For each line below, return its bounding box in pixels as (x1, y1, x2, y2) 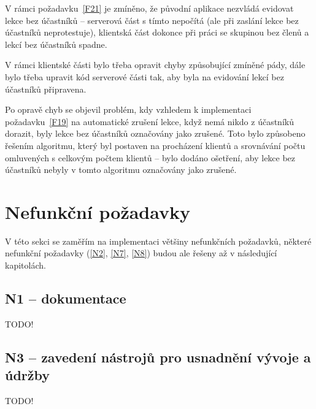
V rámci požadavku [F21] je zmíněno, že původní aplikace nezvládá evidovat (5, 2, 294, 14)
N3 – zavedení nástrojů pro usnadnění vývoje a (5, 347, 311, 366)
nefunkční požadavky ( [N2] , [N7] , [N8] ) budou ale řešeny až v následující (5, 247, 277, 259)
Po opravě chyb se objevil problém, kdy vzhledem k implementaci (5, 103, 252, 116)
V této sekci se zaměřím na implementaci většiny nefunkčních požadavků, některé (5, 234, 312, 247)
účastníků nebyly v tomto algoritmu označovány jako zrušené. (5, 163, 237, 176)
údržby (5, 365, 50, 384)
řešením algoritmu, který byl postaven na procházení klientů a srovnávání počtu (5, 139, 306, 151)
